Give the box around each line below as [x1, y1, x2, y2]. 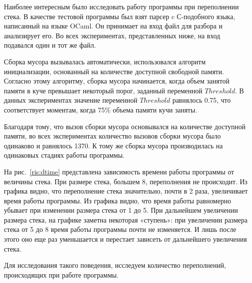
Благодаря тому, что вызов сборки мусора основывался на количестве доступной [4, 121, 246, 131]
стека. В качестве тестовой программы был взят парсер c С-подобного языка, [4, 11, 235, 21]
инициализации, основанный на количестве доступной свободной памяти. [4, 66, 224, 76]
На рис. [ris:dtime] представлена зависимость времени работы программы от [4, 166, 234, 176]
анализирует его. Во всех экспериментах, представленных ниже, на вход [4, 30, 220, 40]
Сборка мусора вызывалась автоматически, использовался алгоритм [4, 56, 206, 66]
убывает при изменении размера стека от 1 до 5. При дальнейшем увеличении [4, 205, 238, 215]
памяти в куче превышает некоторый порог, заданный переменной [4, 85, 202, 95]
